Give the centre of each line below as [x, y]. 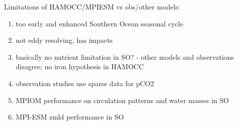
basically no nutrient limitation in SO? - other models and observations [125, 57]
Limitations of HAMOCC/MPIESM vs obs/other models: [92, 6]
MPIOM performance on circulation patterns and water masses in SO [122, 100]
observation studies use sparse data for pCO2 [85, 83]
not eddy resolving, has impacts [64, 40]
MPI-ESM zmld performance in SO [70, 117]
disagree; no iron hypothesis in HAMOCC [80, 66]
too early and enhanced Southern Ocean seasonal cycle [99, 23]
